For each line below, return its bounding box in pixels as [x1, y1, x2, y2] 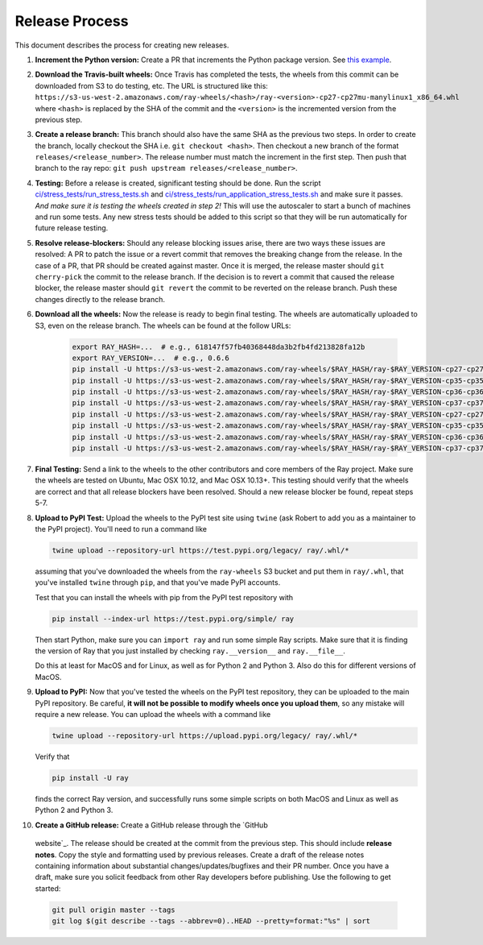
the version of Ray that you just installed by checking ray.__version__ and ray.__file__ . [35, 646, 345, 656]
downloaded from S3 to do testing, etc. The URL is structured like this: [35, 81, 269, 90]
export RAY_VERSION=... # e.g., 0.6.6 [72, 353, 229, 363]
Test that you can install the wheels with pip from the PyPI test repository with [35, 592, 294, 602]
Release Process [14, 12, 129, 30]
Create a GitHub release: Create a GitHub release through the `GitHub [35, 820, 269, 830]
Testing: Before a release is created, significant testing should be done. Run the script [35, 178, 321, 188]
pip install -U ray [52, 773, 129, 782]
